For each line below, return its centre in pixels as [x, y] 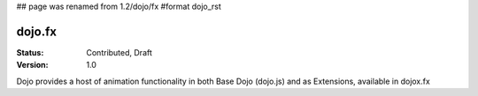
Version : [32, 65]
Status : [30, 52]
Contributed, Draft [119, 52]
